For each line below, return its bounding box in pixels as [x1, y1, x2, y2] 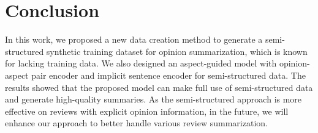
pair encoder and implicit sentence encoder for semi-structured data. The [31, 68, 306, 81]
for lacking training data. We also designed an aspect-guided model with [5, 57, 277, 70]
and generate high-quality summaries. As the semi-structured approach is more [5, 93, 302, 106]
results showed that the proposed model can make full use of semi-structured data [5, 81, 313, 93]
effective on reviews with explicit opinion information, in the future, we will [5, 104, 289, 117]
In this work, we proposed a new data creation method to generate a [5, 33, 263, 46]
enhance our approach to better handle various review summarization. [5, 117, 268, 129]
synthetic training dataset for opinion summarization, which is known [46, 45, 308, 57]
